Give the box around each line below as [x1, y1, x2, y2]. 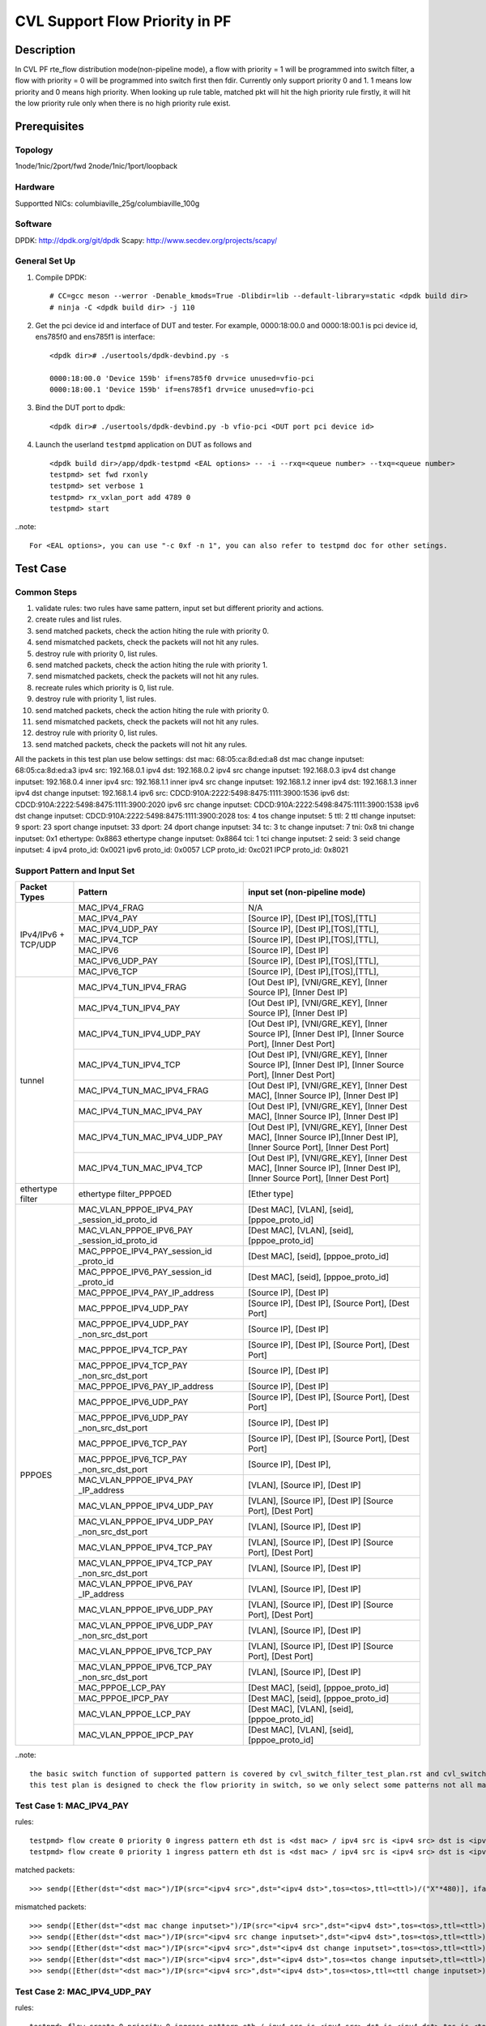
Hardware [15, 182, 55, 193]
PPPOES [19, 1469, 53, 1481]
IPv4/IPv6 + [19, 929, 65, 940]
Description [15, 43, 76, 57]
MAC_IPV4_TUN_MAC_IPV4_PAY [78, 1106, 202, 1118]
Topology [15, 144, 53, 156]
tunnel [19, 1075, 45, 1086]
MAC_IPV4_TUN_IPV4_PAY [78, 1002, 181, 1014]
